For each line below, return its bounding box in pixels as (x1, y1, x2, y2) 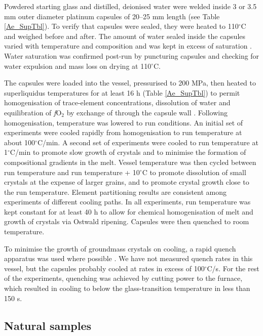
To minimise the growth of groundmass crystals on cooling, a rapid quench (4, 243, 236, 254)
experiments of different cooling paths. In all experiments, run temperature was (4, 196, 251, 207)
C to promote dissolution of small (142, 166, 246, 177)
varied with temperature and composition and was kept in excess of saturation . (4, 40, 252, 51)
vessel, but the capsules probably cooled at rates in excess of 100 (4, 263, 205, 273)
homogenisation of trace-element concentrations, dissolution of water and (4, 97, 231, 108)
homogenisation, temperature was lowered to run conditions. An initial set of (4, 117, 243, 128)
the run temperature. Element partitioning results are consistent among (4, 186, 227, 197)
